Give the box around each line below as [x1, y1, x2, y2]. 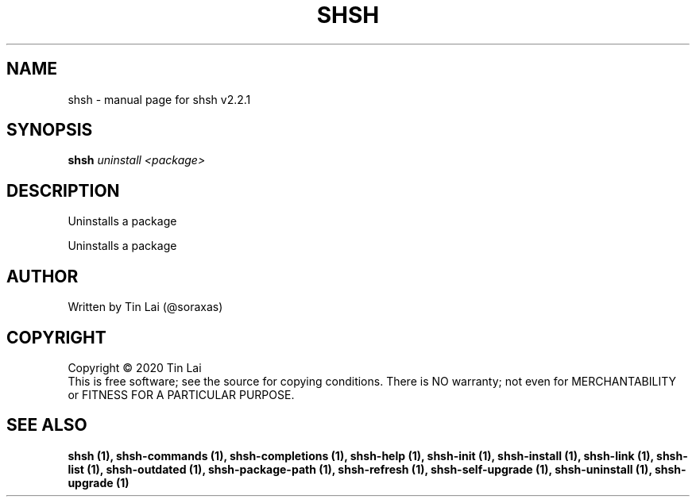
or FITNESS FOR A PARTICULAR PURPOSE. [68, 387, 295, 401]
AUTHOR [6, 266, 79, 286]
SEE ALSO [6, 415, 87, 436]
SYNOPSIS [6, 120, 93, 140]
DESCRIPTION [6, 180, 120, 201]
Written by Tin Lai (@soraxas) [68, 300, 223, 314]
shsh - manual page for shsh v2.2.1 [68, 92, 251, 106]
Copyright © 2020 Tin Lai [68, 360, 202, 374]
